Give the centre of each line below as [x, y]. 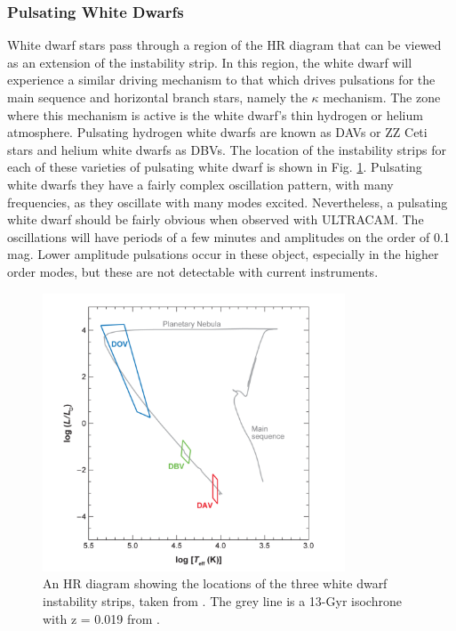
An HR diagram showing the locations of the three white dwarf [215, 583]
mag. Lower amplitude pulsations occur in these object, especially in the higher [223, 254]
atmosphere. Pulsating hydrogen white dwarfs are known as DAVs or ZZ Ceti [217, 132]
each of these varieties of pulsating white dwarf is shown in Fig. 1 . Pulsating [215, 167]
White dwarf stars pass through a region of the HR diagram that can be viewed [224, 45]
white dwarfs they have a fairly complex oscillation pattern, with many [200, 184]
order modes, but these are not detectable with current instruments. [193, 271]
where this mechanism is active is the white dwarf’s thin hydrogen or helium [215, 114]
